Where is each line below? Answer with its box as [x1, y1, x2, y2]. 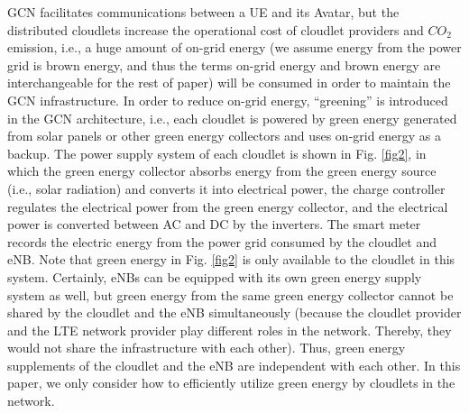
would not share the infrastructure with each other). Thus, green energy [7, 338, 406, 357]
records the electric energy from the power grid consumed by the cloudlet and [7, 232, 437, 251]
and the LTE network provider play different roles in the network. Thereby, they [7, 320, 452, 339]
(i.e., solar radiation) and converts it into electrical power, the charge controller [7, 179, 446, 197]
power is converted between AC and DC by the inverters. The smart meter [7, 215, 421, 234]
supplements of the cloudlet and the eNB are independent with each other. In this [7, 355, 461, 374]
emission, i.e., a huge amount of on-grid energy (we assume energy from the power [7, 38, 462, 57]
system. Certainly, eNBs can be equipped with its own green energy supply [7, 267, 422, 286]
